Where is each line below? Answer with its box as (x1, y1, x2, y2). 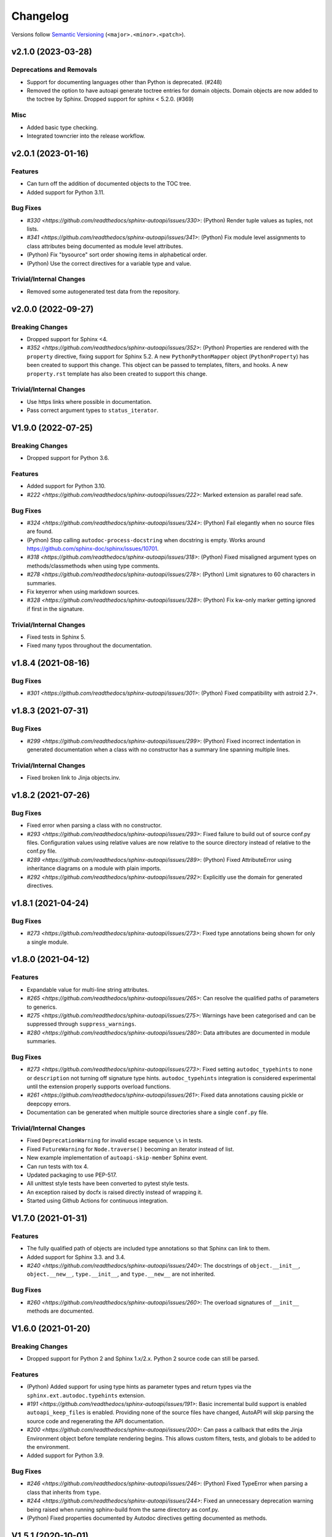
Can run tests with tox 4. (26, 1163, 89, 1170)
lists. (26, 225, 39, 233)
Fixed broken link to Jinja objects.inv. (26, 774, 121, 781)
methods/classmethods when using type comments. (26, 562, 160, 569)
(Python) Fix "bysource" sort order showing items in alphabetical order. (26, 251, 207, 258)
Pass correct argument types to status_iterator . (26, 406, 159, 414)
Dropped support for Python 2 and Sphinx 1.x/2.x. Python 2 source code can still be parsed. (26, 1355, 259, 1362)
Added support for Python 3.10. (26, 483, 106, 490)
